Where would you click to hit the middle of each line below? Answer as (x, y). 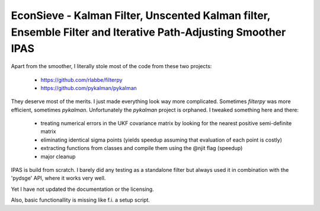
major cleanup (58, 156)
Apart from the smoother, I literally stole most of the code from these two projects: (111, 66)
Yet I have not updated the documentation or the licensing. (82, 189)
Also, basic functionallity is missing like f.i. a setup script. (81, 200)
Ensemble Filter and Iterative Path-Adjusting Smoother (148, 32)
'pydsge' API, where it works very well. (58, 178)
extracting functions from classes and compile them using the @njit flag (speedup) (142, 148)
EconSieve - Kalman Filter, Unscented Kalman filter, (141, 15)
